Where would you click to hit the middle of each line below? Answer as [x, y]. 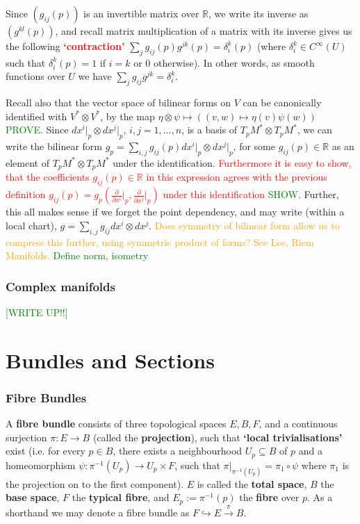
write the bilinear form [54, 146]
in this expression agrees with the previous [237, 177]
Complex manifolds [60, 286]
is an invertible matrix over [141, 13]
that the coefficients [48, 177]
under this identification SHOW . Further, [251, 194]
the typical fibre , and [121, 497]
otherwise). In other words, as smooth [234, 62]
